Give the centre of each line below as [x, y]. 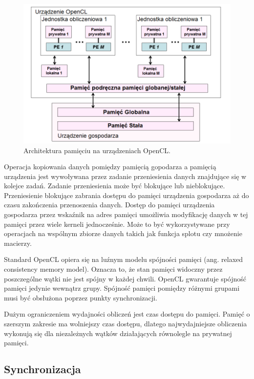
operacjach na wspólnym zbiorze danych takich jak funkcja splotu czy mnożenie [123, 233]
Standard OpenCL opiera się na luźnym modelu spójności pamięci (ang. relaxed [124, 259]
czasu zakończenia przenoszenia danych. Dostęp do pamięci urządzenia [109, 205]
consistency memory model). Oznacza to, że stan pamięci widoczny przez [113, 269]
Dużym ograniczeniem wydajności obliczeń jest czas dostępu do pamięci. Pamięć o [127, 314]
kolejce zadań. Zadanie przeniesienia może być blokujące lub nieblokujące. [115, 186]
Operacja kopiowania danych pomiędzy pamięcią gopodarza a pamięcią [110, 167]
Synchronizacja [42, 369]
